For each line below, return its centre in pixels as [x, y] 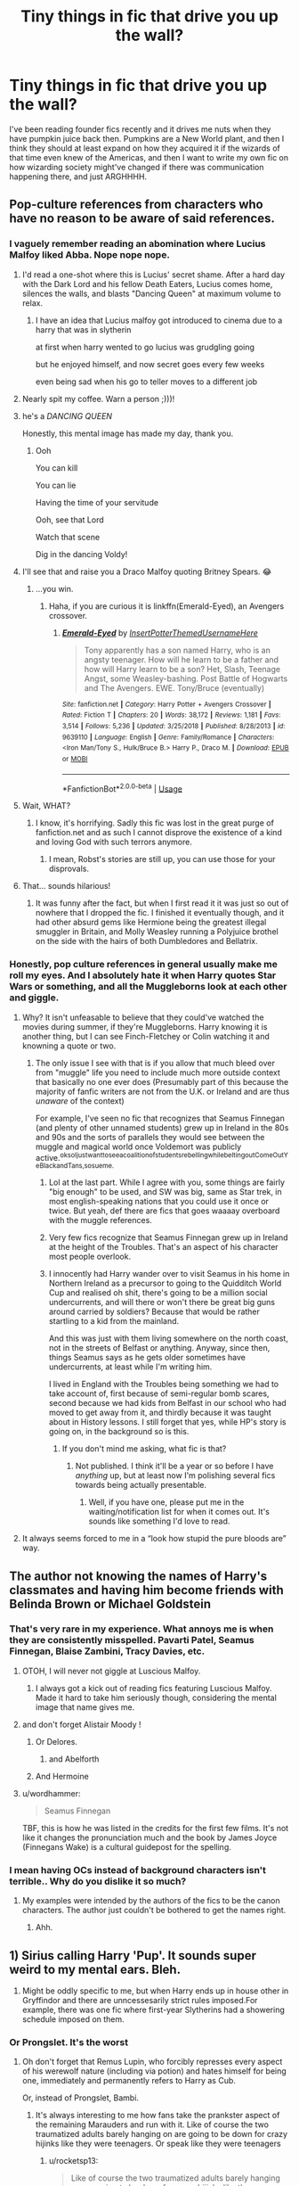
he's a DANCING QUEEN [67, 415]
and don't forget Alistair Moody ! [81, 1724]
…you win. [54, 588]
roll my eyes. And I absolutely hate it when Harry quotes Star [143, 975]
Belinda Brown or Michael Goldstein [110, 1603]
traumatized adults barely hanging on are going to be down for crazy [161, 2134]
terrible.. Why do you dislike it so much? [98, 1881]
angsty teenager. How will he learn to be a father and [181, 659]
